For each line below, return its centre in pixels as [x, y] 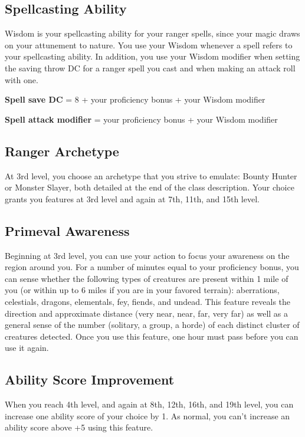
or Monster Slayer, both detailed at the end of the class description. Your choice [150, 187]
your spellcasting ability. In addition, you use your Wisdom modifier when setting [152, 56]
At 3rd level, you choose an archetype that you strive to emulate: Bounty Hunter [151, 175]
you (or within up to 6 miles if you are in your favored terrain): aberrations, [142, 290]
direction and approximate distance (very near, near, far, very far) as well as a [147, 313]
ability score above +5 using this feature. [79, 427]
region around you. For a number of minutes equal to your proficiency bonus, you [152, 267]
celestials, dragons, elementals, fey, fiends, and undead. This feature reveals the [148, 301]
